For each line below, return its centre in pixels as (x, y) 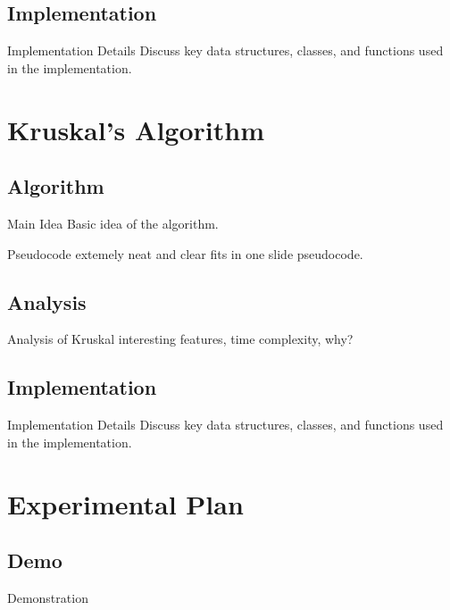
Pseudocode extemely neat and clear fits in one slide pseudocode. (185, 253)
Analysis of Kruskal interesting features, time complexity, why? (180, 339)
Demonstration (48, 597)
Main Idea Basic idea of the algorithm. (113, 223)
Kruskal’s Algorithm (136, 129)
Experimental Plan (125, 503)
